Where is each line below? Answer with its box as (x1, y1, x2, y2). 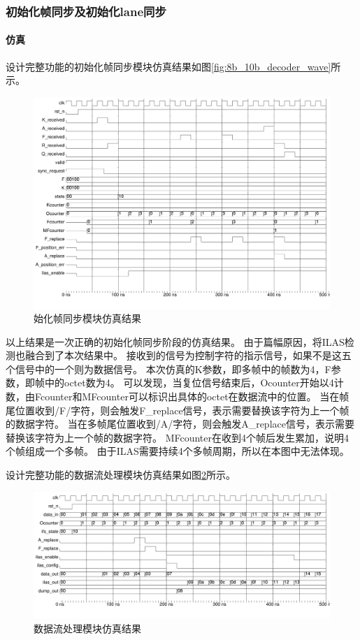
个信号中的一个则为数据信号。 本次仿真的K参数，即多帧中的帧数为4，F (6, 361, 331, 376)
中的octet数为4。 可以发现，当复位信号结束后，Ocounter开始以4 (44, 375, 334, 390)
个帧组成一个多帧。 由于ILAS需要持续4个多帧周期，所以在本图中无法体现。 (6, 444, 350, 458)
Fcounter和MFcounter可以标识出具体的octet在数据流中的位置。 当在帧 (34, 389, 350, 404)
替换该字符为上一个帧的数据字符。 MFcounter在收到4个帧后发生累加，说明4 (6, 430, 350, 444)
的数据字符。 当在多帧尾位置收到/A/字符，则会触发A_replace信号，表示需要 (6, 416, 354, 431)
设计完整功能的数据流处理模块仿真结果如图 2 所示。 (6, 467, 236, 482)
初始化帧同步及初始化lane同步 (6, 2, 166, 20)
